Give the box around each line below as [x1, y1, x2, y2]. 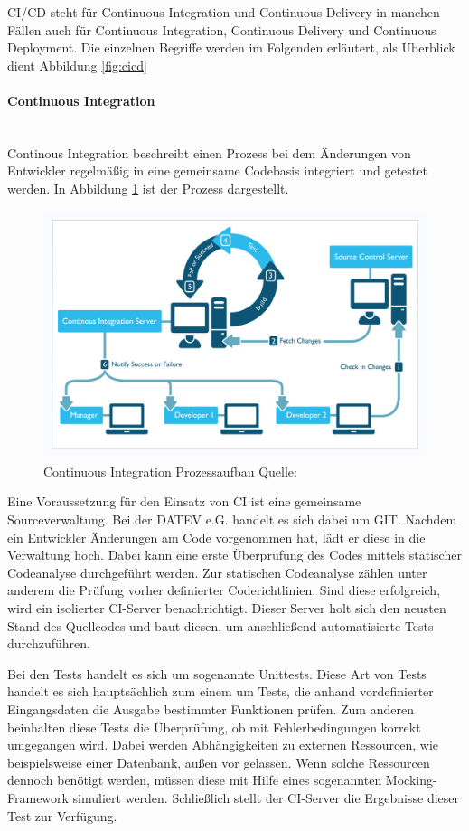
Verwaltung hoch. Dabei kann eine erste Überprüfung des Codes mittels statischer [7, 545, 462, 564]
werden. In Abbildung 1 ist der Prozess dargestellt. [7, 178, 289, 197]
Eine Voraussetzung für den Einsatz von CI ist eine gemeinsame [7, 492, 361, 511]
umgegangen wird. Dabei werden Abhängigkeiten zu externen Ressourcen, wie [7, 735, 439, 754]
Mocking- [385, 770, 437, 789]
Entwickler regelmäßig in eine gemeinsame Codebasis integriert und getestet [7, 161, 427, 180]
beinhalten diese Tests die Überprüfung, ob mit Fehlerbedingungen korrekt [7, 717, 421, 736]
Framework [7, 788, 69, 807]
